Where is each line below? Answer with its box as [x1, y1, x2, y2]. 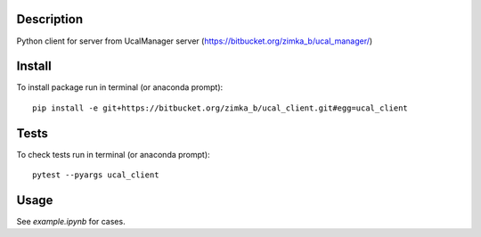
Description [16, 12, 84, 27]
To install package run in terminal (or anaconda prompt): [16, 82, 224, 93]
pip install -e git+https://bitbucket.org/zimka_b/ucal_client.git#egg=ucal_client [32, 102, 409, 113]
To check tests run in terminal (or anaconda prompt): [16, 149, 210, 159]
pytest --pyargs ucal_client [32, 170, 159, 180]
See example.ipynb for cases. [16, 217, 126, 227]
